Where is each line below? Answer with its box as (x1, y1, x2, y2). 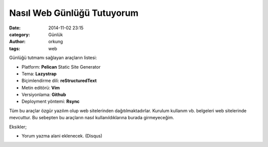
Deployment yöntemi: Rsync (21, 98, 80, 104)
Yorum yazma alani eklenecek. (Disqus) (21, 133, 103, 139)
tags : (9, 45, 20, 52)
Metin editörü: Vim (21, 84, 60, 90)
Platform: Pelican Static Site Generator (21, 64, 101, 70)
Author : (9, 39, 26, 45)
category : (9, 31, 30, 37)
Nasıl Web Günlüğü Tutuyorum (9, 7, 139, 18)
